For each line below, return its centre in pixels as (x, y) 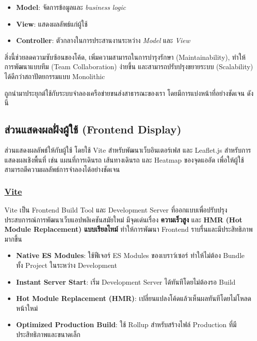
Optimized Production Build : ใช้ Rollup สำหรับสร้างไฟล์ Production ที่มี (126, 324)
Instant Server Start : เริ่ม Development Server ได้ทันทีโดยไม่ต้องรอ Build (126, 281)
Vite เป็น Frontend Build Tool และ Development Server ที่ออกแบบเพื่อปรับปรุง (116, 209)
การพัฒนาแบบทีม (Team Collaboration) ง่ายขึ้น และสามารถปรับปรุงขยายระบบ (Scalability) (129, 66)
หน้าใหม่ (27, 308)
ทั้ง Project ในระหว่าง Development (66, 265)
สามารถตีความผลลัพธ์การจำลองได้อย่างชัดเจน (62, 169)
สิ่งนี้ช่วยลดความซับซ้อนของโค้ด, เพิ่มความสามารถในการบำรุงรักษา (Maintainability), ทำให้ (125, 57)
